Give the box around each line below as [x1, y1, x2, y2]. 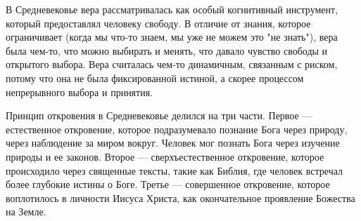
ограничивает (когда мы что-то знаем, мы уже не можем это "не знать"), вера [6, 29, 338, 44]
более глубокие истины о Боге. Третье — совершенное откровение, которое [6, 177, 330, 192]
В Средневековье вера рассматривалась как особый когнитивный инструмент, [6, 2, 338, 16]
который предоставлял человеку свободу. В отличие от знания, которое [6, 15, 311, 30]
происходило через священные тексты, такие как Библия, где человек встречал [6, 163, 343, 178]
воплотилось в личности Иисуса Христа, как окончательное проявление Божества [6, 190, 355, 205]
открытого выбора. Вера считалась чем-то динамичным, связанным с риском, [6, 57, 338, 72]
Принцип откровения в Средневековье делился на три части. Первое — [6, 108, 312, 123]
